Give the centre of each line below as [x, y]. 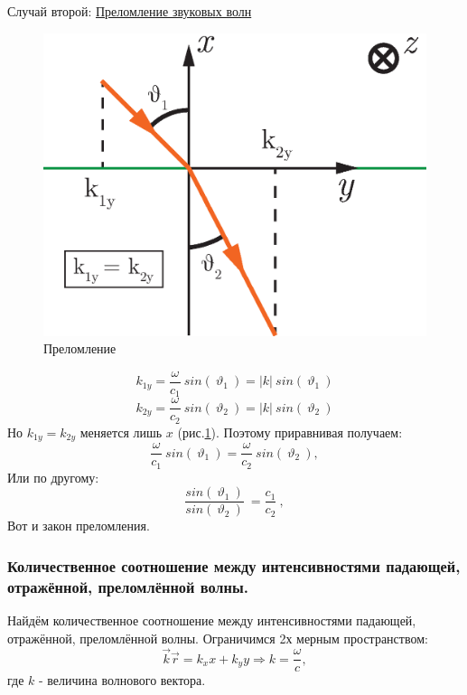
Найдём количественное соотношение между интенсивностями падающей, [212, 620]
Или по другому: [53, 477]
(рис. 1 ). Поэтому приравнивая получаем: [290, 432]
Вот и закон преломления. [79, 526]
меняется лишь [121, 432]
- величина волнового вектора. [122, 680]
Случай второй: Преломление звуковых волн [130, 11]
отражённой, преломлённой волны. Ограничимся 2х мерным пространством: [218, 638]
